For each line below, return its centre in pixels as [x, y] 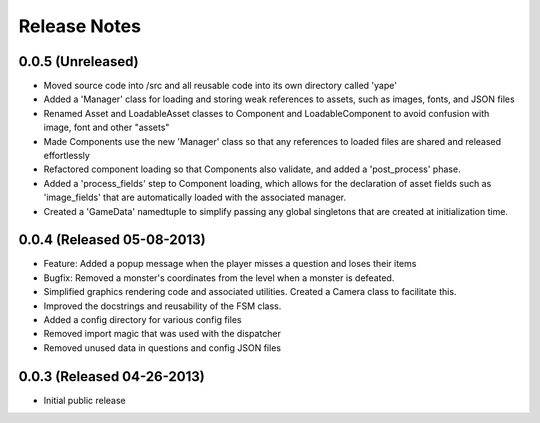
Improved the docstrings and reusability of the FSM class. [162, 306]
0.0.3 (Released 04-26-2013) [111, 376]
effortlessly [66, 156]
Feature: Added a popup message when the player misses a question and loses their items [230, 264]
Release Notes [80, 26]
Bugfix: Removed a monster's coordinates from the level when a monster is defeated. [219, 277]
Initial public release [85, 400]
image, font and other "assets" [106, 127]
